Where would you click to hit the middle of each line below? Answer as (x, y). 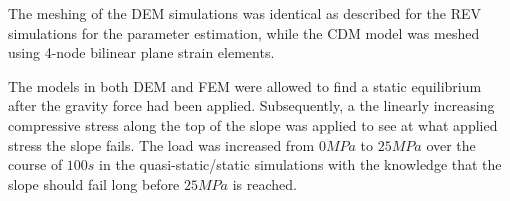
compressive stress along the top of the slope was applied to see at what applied (253, 124)
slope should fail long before (94, 183)
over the (451, 144)
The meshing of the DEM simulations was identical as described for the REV (245, 13)
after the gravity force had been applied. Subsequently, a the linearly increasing (251, 105)
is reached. (264, 183)
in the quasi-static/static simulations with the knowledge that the (300, 164)
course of (35, 164)
